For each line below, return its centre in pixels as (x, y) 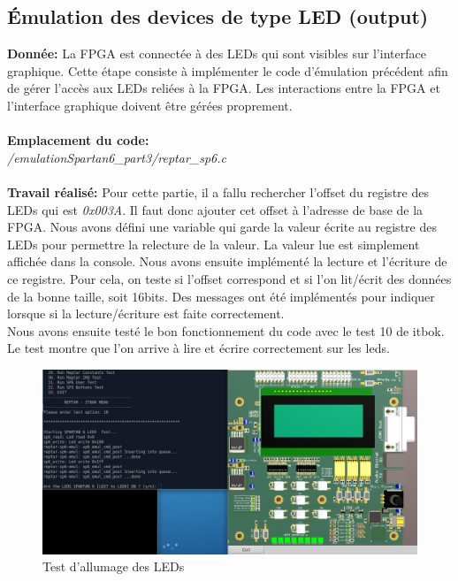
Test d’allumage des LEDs (114, 566)
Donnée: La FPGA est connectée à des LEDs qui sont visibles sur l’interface (217, 54)
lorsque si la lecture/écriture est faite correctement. (146, 313)
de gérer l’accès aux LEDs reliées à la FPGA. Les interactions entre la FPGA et (224, 88)
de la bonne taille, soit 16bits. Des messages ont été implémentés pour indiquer (221, 296)
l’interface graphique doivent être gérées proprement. (150, 105)
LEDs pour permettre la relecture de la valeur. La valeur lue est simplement (214, 244)
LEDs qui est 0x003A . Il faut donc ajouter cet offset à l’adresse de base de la (215, 209)
